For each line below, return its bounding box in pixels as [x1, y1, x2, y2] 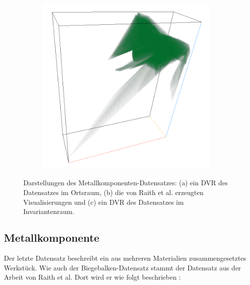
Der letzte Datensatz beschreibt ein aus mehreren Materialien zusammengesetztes [4, 252, 247, 263]
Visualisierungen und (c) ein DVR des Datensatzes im [23, 196, 184, 207]
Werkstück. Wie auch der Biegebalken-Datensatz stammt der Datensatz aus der [4, 262, 241, 272]
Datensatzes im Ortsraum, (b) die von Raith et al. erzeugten [23, 187, 204, 197]
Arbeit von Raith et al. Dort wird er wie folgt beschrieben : [4, 272, 181, 282]
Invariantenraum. [23, 206, 75, 216]
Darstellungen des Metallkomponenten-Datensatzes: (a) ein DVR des [23, 178, 228, 188]
